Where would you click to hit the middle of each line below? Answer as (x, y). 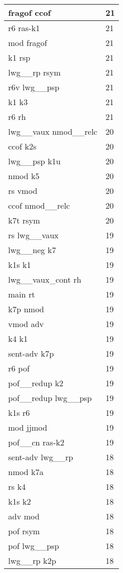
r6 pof (19, 368)
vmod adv (26, 324)
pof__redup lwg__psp (50, 398)
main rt (22, 294)
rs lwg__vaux (33, 235)
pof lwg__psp (34, 546)
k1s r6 (19, 413)
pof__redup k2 (36, 383)
